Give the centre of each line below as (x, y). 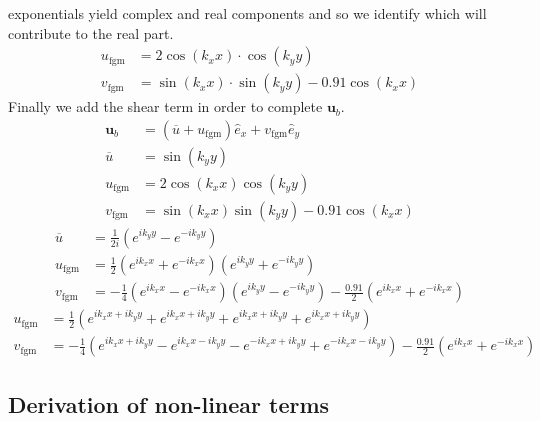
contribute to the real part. (91, 32)
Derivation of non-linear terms (169, 403)
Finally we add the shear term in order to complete (165, 106)
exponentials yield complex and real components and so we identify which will (247, 13)
